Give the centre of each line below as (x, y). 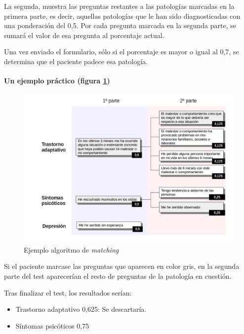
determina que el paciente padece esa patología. (76, 61)
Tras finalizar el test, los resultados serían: (68, 292)
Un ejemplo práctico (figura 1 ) (57, 81)
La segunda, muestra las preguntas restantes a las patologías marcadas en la (119, 6)
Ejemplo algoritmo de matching (71, 249)
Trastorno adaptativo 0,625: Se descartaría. (81, 309)
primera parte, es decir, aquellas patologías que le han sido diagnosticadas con (122, 16)
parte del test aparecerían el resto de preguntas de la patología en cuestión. (118, 276)
